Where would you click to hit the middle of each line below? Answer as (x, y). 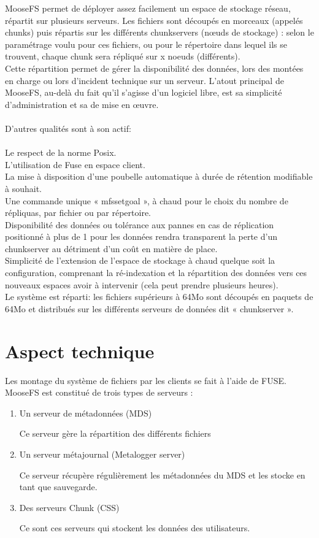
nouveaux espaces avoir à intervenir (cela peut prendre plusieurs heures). (142, 284)
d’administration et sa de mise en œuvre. (82, 104)
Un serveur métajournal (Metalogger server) (102, 454)
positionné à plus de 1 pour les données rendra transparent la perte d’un (141, 236)
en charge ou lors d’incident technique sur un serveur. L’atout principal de (144, 80)
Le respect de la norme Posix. (61, 152)
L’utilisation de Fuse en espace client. (75, 164)
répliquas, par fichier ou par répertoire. (78, 213)
